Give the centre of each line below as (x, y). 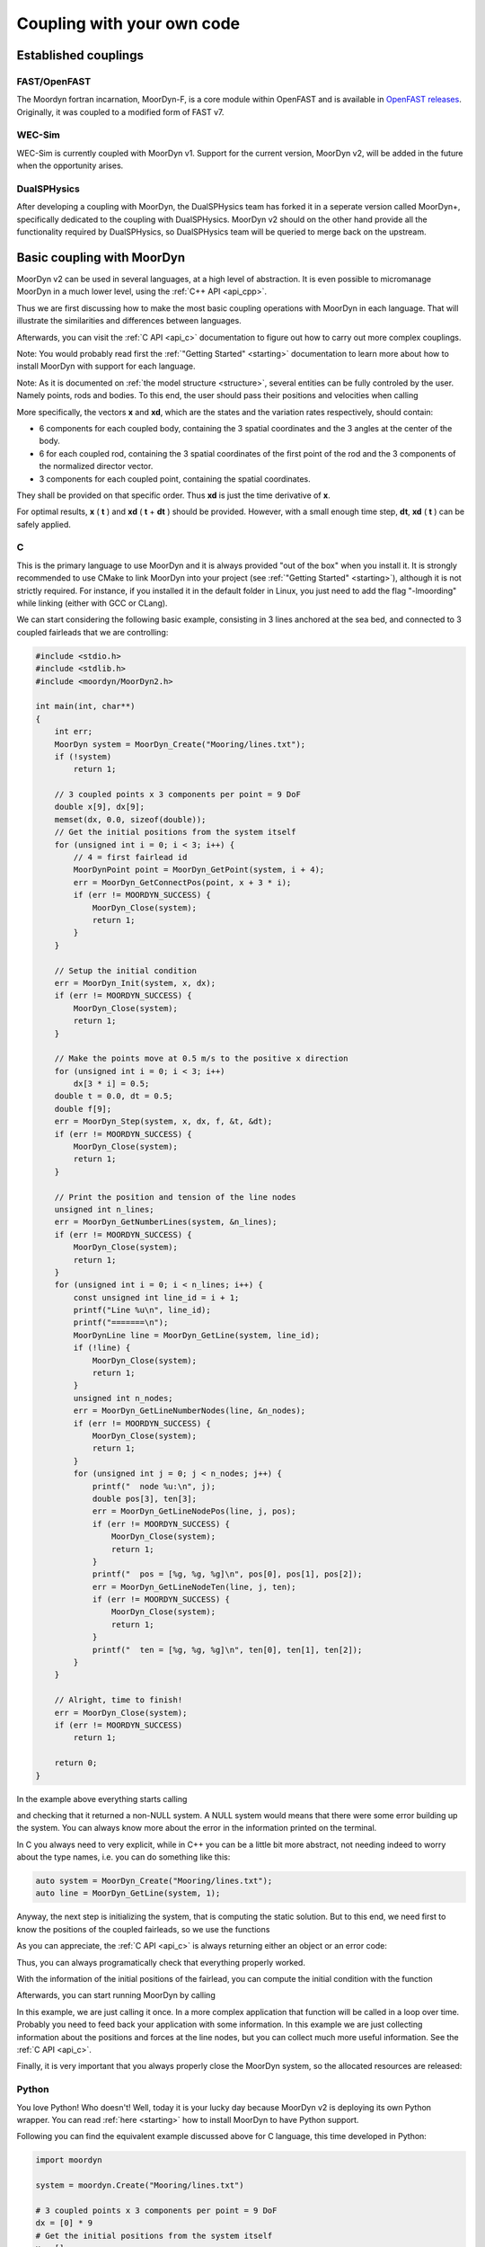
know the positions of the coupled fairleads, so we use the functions (143, 1929)
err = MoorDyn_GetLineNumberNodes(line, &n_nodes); (190, 1411)
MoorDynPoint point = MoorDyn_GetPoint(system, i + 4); (199, 870)
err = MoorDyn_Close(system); (121, 1713)
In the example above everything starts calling (102, 1798)
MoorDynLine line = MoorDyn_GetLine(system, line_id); (197, 1335)
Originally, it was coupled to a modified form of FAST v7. (120, 111)
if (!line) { (102, 1348)
